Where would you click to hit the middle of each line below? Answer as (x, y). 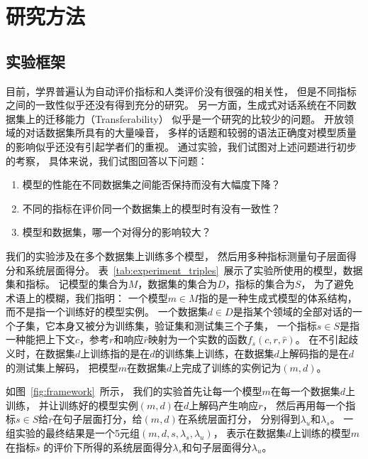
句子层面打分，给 (102, 419)
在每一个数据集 (305, 391)
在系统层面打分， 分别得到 (239, 419)
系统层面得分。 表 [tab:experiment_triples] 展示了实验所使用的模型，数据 (194, 270)
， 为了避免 (328, 284)
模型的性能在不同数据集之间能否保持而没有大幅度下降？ (151, 184)
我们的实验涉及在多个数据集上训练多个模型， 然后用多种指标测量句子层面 (176, 255)
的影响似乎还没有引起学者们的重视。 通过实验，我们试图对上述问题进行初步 (181, 146)
